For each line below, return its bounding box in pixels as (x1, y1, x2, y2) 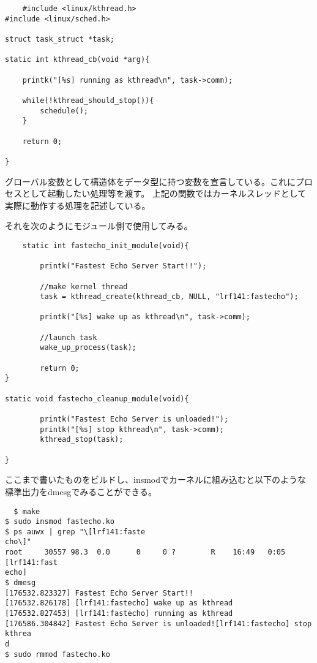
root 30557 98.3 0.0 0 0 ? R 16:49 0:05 (5, 548, 286, 557)
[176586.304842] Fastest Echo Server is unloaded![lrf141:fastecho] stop (5, 619, 312, 628)
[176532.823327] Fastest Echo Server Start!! (5, 588, 193, 597)
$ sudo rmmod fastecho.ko (5, 650, 110, 659)
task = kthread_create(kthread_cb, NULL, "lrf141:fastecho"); (40, 292, 299, 301)
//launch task (40, 333, 97, 342)
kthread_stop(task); (40, 435, 124, 444)
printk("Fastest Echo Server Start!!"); (40, 262, 207, 271)
